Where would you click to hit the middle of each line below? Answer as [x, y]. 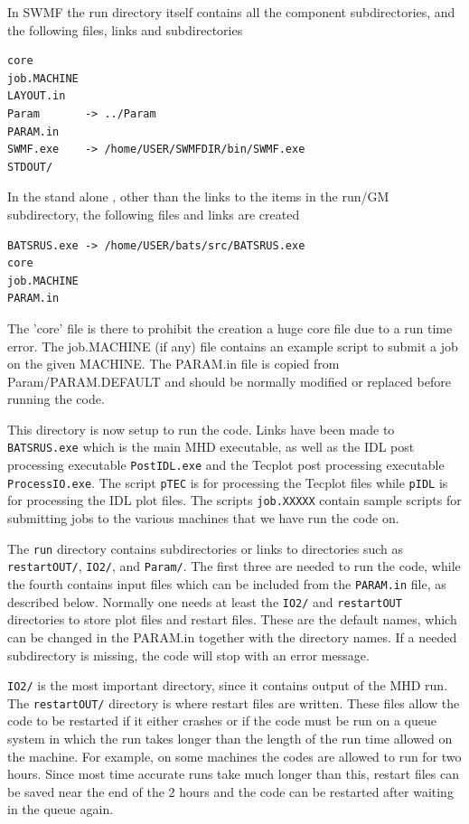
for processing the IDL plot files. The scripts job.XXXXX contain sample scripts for [234, 500]
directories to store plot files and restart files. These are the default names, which [232, 619]
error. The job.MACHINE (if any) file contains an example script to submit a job [233, 346]
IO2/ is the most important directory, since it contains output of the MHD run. [228, 685]
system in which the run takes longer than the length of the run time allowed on [230, 738]
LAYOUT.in [37, 96]
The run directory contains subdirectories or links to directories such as [206, 548]
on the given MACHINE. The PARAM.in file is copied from [174, 364]
